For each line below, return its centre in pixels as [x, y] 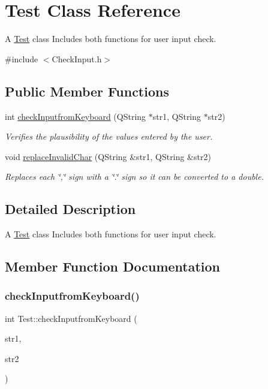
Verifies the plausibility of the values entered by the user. [109, 136]
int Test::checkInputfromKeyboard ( [71, 318]
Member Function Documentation [113, 266]
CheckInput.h [77, 58]
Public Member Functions [87, 91]
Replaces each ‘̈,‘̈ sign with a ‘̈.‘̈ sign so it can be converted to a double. [134, 177]
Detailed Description [70, 209]
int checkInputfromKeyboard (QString [76, 116]
